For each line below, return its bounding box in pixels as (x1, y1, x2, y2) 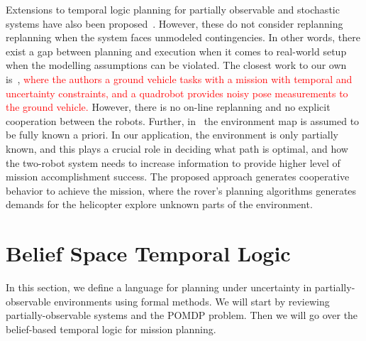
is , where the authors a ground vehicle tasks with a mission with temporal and (6, 71, 353, 86)
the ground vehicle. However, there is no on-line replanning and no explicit (6, 99, 331, 114)
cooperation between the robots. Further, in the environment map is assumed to (6, 113, 360, 128)
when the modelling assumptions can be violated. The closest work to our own (6, 58, 347, 72)
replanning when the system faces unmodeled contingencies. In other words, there (6, 30, 360, 45)
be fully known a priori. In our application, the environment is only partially (6, 127, 338, 142)
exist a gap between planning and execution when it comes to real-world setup (6, 43, 347, 58)
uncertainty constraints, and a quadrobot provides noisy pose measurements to (6, 85, 348, 100)
